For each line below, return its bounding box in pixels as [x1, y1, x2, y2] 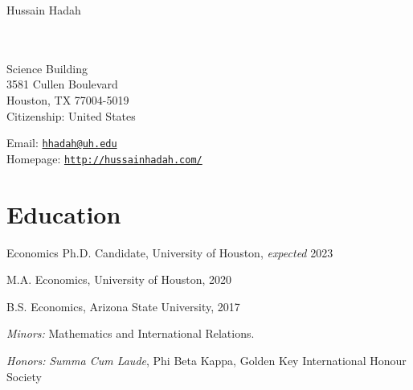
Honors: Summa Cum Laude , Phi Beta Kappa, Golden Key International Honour [6, 351, 407, 368]
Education [6, 197, 121, 230]
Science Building [6, 60, 88, 76]
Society [6, 367, 42, 384]
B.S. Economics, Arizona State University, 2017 [6, 298, 240, 314]
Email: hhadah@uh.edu [6, 134, 117, 151]
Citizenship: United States [6, 107, 136, 124]
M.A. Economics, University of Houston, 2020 [6, 271, 232, 288]
